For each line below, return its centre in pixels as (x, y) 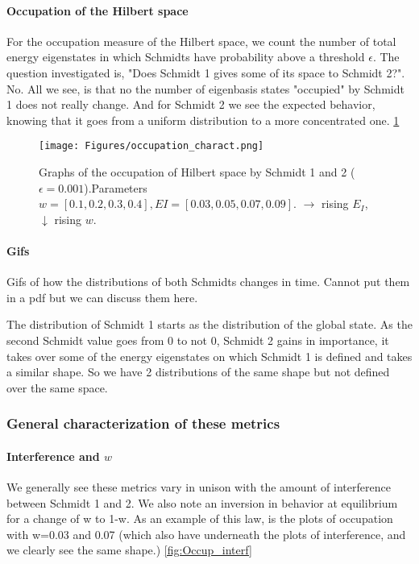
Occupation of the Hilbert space (97, 10)
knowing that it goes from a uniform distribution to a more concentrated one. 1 (203, 120)
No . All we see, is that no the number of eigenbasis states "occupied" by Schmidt (205, 88)
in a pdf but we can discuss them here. (102, 297)
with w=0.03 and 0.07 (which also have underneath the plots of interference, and (206, 534)
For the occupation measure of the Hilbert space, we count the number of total (201, 41)
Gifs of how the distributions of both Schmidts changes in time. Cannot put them (208, 282)
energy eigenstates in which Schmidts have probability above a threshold (186, 57)
